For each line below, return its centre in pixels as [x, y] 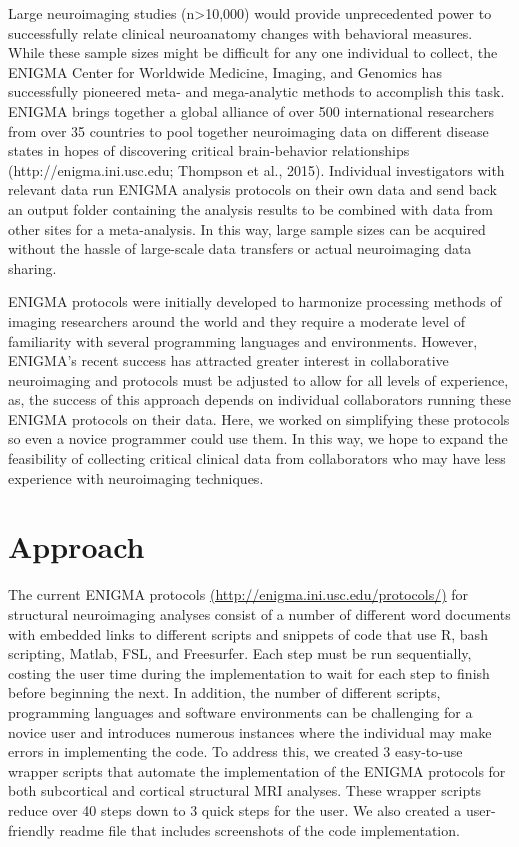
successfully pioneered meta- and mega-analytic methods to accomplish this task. [256, 91]
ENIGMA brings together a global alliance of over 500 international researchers [251, 110]
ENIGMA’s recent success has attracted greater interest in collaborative [228, 360]
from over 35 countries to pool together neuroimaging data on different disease [248, 130]
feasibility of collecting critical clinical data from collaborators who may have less [257, 458]
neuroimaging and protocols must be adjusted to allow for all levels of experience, [258, 379]
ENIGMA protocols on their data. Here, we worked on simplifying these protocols [259, 418]
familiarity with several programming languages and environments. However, [243, 340]
